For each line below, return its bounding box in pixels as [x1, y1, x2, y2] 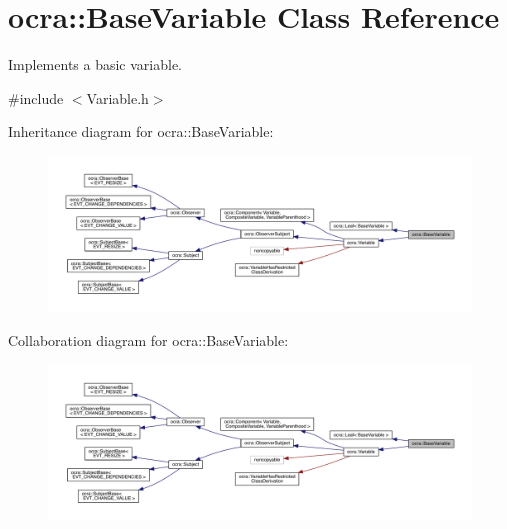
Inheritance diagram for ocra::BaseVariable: [8, 121, 274, 142]
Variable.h [86, 87, 149, 108]
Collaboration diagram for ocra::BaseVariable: [8, 330, 289, 351]
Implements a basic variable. [8, 54, 183, 75]
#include [8, 87, 64, 108]
